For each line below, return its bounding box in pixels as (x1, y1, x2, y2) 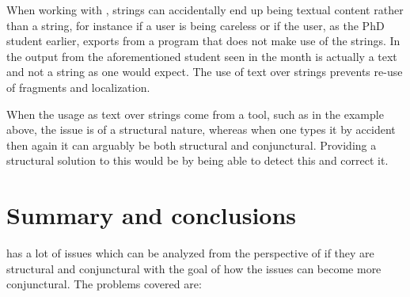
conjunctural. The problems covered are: (6, 276, 202, 292)
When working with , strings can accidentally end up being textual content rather (6, 2, 404, 17)
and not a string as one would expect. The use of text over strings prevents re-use (6, 63, 403, 80)
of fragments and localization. (6, 78, 150, 95)
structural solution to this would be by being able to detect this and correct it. (6, 152, 389, 169)
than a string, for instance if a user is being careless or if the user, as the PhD (6, 17, 385, 33)
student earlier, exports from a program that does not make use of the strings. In (6, 32, 401, 49)
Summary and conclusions (6, 199, 297, 231)
